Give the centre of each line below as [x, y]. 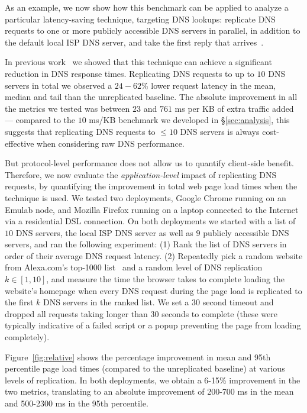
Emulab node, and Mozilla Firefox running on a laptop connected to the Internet [152, 209]
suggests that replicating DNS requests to [80, 131]
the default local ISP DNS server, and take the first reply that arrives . [134, 42]
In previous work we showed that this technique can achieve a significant [138, 62]
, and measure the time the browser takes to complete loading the [166, 279]
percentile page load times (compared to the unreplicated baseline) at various [145, 368]
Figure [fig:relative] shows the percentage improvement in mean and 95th [138, 356]
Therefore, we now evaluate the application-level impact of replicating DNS [141, 174]
